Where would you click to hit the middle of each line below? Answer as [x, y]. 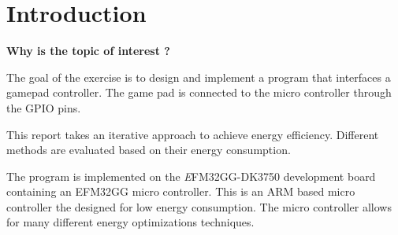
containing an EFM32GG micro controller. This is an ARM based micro [181, 191]
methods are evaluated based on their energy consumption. [149, 150]
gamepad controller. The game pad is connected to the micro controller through [199, 92]
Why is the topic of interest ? [88, 51]
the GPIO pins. [44, 107]
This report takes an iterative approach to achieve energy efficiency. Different [193, 134]
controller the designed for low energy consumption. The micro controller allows [199, 206]
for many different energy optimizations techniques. [130, 222]
